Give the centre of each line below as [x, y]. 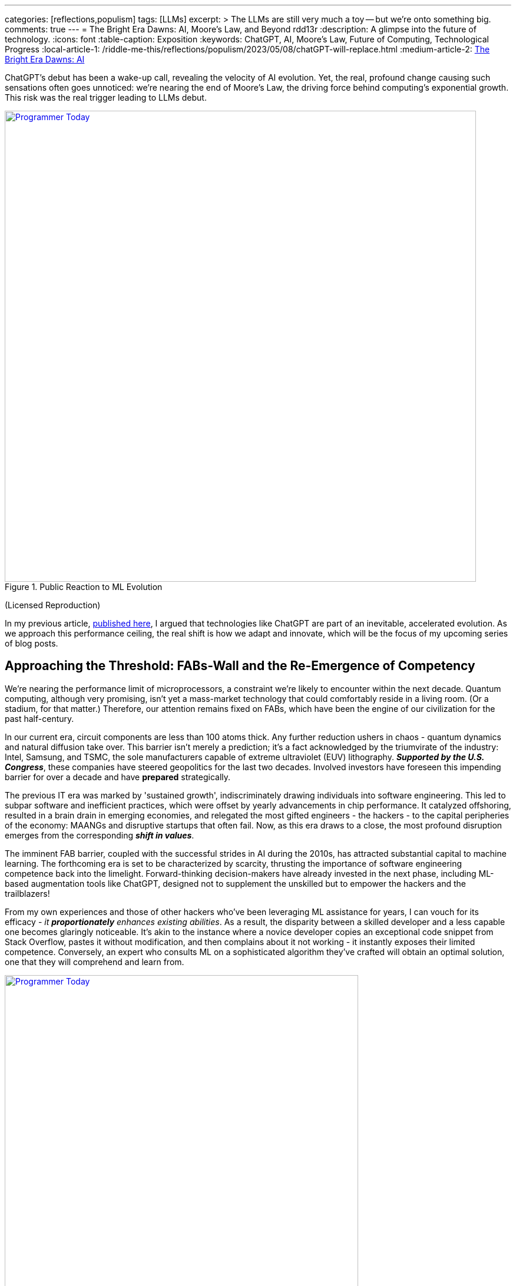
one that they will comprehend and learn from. [95, 962]
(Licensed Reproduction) [53, 605]
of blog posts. [32, 643]
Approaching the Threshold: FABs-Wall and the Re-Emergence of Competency [240, 666]
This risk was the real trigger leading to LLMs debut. [106, 97]
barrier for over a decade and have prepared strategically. [118, 777]
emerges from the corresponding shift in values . [100, 835]
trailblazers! [27, 893]
